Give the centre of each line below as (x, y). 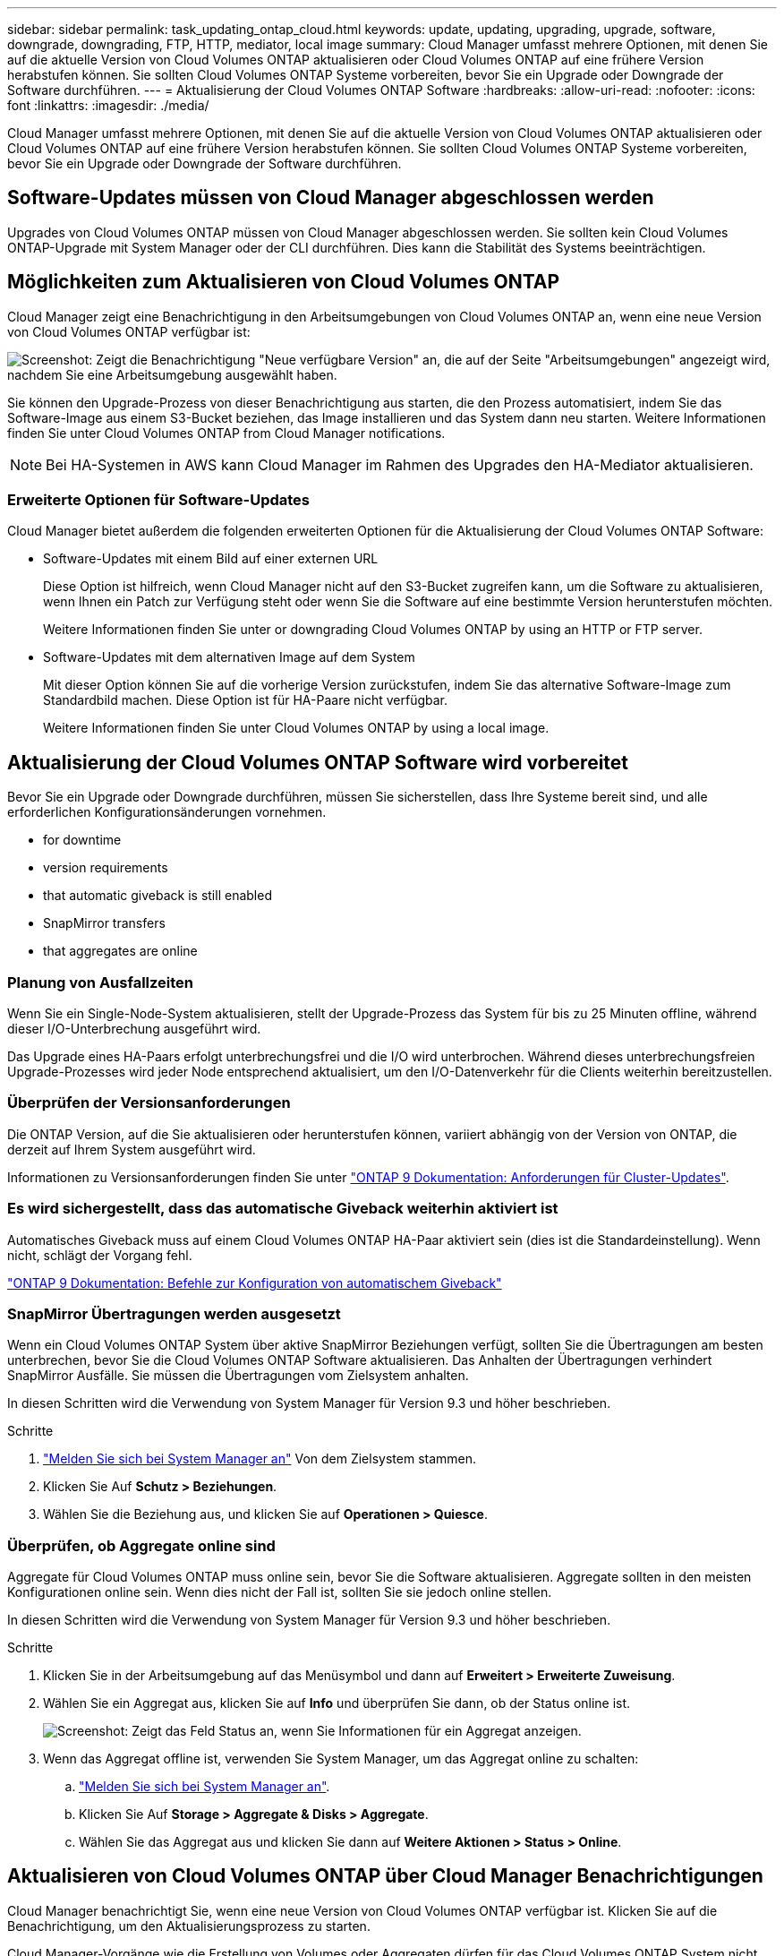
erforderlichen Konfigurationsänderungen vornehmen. (167, 812)
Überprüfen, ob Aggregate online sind (141, 1545)
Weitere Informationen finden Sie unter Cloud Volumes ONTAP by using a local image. (296, 728)
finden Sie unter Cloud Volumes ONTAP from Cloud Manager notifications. (226, 433)
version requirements (106, 868)
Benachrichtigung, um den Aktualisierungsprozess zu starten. (189, 1926)
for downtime (82, 840)
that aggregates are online (120, 951)
